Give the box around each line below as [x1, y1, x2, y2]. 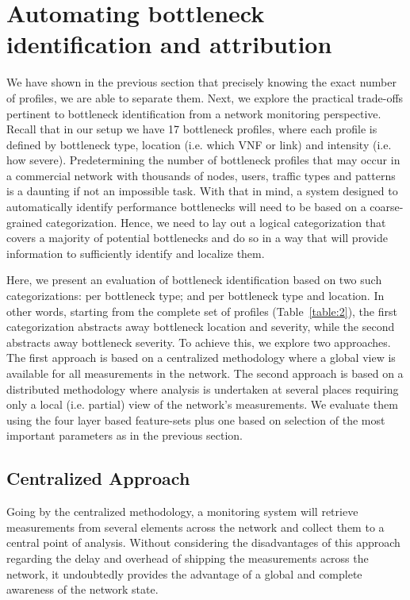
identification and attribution [6, 28, 332, 60]
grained [6, 213, 43, 230]
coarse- [370, 198, 404, 215]
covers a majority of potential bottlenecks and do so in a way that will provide [6, 229, 389, 246]
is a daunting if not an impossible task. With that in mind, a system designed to [6, 183, 398, 199]
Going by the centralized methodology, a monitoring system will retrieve [6, 503, 358, 520]
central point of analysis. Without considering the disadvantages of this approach [6, 534, 400, 551]
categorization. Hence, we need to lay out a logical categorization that [45, 213, 386, 230]
